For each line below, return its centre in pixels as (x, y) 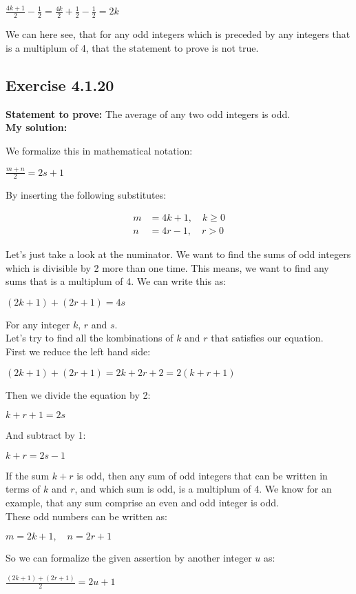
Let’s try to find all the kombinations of (90, 338)
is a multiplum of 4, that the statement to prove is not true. (132, 47)
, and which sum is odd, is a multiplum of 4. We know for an (203, 489)
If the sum (28, 475)
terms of (23, 489)
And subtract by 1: (46, 435)
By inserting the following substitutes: (86, 195)
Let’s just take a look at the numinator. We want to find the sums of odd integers (178, 254)
